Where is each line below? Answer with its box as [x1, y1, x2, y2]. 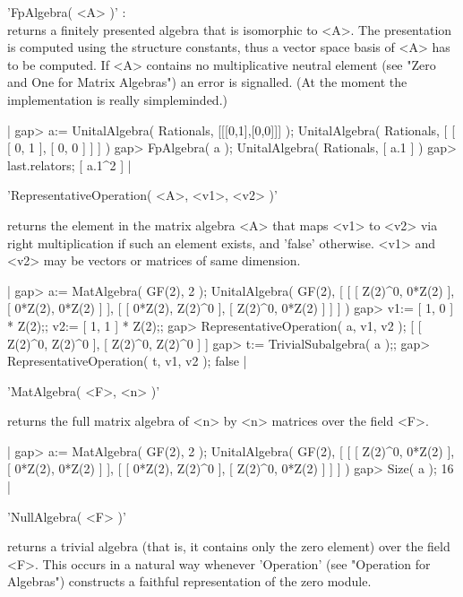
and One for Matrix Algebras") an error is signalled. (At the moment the [7, 73, 407, 91]
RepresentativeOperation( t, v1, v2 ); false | [7, 351, 247, 370]
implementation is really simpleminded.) [7, 90, 227, 108]
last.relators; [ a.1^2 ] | [7, 155, 132, 174]
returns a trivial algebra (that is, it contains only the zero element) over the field [7, 537, 450, 556]
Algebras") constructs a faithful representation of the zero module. [7, 572, 372, 591]
